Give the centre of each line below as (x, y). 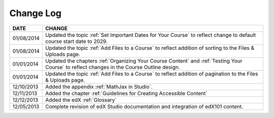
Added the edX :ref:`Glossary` (81, 100)
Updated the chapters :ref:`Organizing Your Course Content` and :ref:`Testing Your (144, 61)
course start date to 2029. (76, 41)
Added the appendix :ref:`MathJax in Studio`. (99, 87)
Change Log (36, 13)
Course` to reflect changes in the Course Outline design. (113, 67)
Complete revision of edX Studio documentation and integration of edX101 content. (144, 106)
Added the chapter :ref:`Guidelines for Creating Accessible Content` (126, 93)
